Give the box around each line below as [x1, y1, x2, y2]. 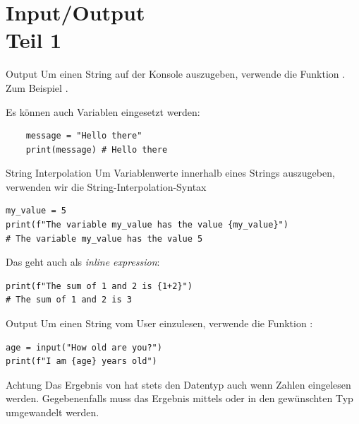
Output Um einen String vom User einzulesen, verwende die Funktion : [6, 316, 313, 331]
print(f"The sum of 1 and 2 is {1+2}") [6, 281, 193, 291]
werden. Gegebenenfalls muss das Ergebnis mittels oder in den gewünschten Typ [6, 391, 353, 406]
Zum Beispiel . [6, 80, 68, 95]
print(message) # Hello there [25, 144, 168, 155]
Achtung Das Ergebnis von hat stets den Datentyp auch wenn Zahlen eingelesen [6, 377, 351, 391]
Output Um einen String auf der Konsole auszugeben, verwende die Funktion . [6, 66, 346, 81]
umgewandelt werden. [6, 405, 99, 419]
